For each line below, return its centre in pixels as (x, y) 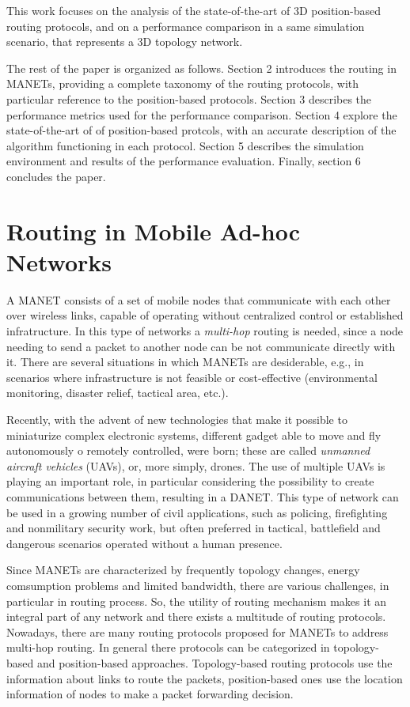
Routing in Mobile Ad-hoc (154, 231)
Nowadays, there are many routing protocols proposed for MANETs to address (197, 631)
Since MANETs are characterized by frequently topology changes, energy (183, 570)
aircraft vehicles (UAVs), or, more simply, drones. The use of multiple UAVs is (196, 465)
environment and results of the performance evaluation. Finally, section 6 (184, 161)
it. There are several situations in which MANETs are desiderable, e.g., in (185, 362)
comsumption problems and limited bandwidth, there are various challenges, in (198, 585)
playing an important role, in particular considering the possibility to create (190, 481)
